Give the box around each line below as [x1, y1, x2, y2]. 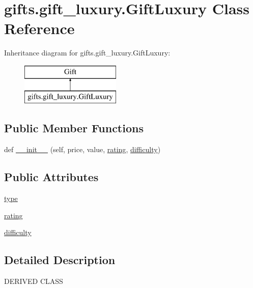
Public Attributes [4, 169, 99, 185]
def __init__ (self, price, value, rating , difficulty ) [4, 144, 161, 155]
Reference [4, 18, 75, 39]
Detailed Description [4, 252, 116, 268]
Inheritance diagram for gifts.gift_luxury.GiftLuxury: [4, 47, 171, 58]
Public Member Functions [4, 120, 144, 136]
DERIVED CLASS [4, 276, 63, 286]
